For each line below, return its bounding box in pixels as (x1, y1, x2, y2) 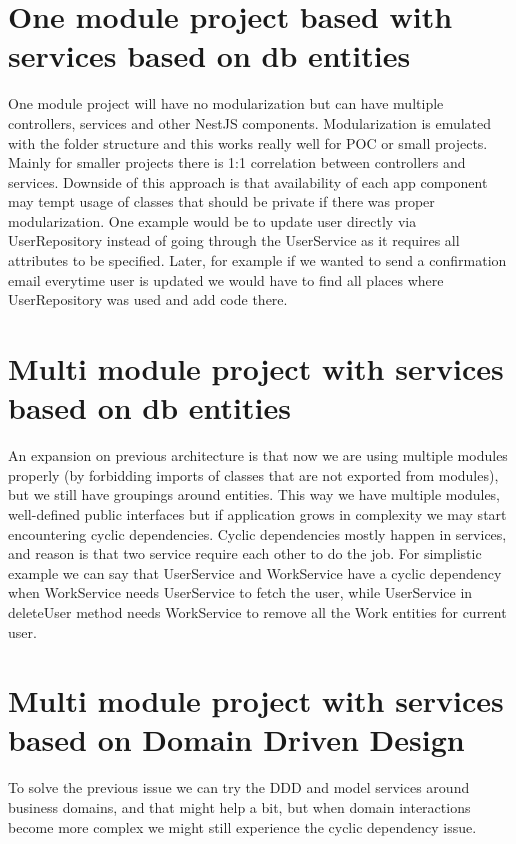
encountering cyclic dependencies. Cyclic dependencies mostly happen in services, (8, 523, 507, 544)
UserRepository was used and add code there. (8, 289, 288, 310)
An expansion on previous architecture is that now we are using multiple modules (8, 445, 508, 466)
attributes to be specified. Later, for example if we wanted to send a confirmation (8, 250, 507, 271)
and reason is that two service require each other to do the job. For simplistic (8, 543, 482, 564)
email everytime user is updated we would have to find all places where (8, 269, 444, 290)
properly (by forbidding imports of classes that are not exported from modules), (8, 464, 499, 485)
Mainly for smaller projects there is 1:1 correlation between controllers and (8, 152, 466, 173)
